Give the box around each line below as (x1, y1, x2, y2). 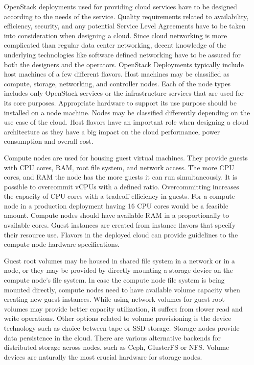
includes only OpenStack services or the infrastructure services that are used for (4, 88, 244, 98)
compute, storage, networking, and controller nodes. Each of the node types (4, 78, 231, 88)
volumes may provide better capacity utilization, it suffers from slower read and (4, 303, 243, 313)
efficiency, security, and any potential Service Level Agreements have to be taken (4, 21, 246, 31)
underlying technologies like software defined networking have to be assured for (4, 49, 241, 59)
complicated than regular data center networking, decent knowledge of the (4, 40, 227, 50)
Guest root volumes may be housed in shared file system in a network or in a (4, 255, 235, 265)
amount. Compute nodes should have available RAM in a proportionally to (4, 210, 229, 220)
